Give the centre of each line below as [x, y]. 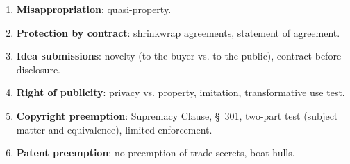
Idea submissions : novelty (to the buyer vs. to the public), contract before [179, 56]
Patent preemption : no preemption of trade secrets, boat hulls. [156, 153]
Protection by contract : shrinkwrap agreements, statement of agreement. [178, 32]
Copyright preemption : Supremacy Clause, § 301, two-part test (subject [177, 115]
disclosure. [38, 69]
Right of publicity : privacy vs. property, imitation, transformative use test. [181, 92]
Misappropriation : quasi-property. [94, 9]
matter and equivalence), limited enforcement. [114, 129]
